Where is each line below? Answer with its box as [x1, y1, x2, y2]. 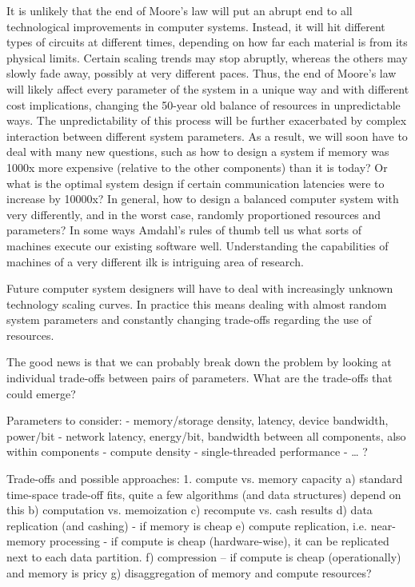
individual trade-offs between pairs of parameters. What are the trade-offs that [6, 369, 393, 386]
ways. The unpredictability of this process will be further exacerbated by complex [6, 112, 407, 129]
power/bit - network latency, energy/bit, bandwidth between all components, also [6, 427, 406, 444]
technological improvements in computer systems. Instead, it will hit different [6, 18, 385, 34]
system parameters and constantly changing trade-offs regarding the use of [6, 311, 372, 328]
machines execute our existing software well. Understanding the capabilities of [6, 237, 389, 254]
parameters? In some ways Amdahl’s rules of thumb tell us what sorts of [6, 222, 362, 238]
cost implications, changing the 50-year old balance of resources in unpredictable [6, 96, 401, 113]
